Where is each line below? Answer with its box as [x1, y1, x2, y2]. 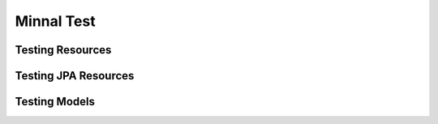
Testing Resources [15, 43, 112, 57]
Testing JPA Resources [15, 69, 135, 83]
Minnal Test [15, 12, 97, 30]
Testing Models [15, 95, 95, 109]
